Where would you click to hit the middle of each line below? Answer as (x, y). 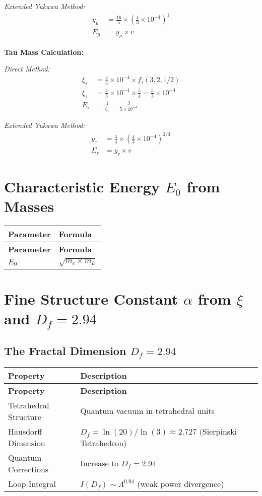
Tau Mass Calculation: (44, 52)
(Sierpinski (218, 431)
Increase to (100, 463)
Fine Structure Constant (91, 299)
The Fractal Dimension (65, 350)
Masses (29, 206)
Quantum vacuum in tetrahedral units (148, 411)
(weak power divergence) (181, 483)
